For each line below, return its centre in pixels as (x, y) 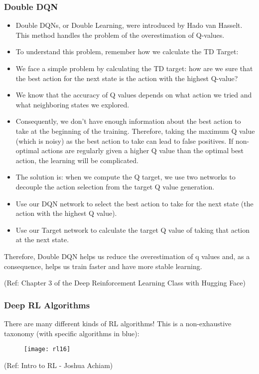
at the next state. (42, 239)
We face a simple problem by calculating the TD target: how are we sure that (134, 68)
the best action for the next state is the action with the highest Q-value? (127, 78)
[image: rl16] (47, 349)
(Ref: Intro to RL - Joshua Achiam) (59, 365)
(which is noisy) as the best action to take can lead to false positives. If (125, 140)
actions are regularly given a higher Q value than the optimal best (143, 150)
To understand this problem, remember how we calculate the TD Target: (127, 51)
